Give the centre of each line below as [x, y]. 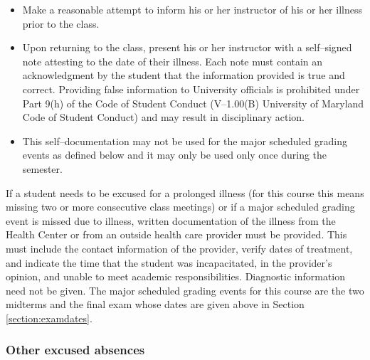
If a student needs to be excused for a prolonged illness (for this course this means [185, 192]
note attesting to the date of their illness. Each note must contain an [173, 61]
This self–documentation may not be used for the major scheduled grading [185, 141]
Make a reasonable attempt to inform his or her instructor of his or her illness [192, 9]
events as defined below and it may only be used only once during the [175, 155]
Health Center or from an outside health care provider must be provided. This [176, 234]
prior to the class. [61, 23]
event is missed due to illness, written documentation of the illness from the [171, 220]
